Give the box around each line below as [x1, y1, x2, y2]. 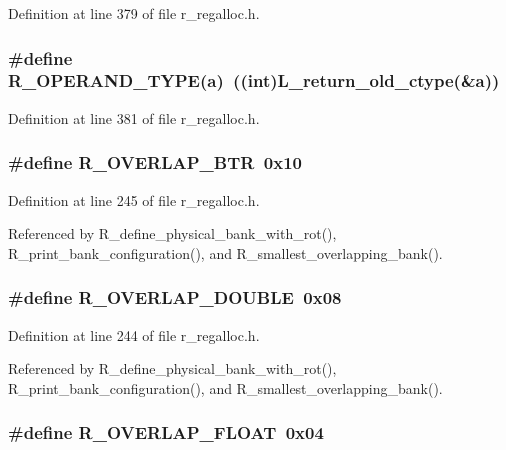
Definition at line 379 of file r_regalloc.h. [8, 3, 260, 23]
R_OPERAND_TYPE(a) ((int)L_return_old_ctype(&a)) [8, 68, 500, 93]
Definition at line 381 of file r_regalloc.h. [8, 107, 260, 128]
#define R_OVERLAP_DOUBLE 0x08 [8, 285, 342, 310]
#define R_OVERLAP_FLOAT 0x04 [8, 420, 324, 445]
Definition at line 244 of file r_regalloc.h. [8, 324, 260, 345]
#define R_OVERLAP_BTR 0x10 [8, 150, 302, 175]
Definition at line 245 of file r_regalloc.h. [8, 189, 260, 210]
